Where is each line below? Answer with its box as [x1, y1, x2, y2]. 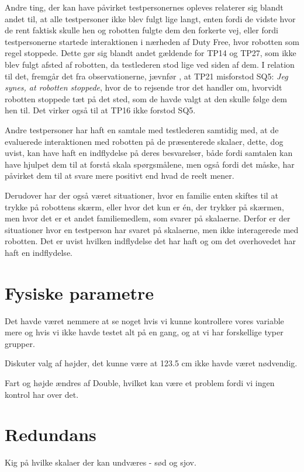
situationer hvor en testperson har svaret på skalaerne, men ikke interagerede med [5, 223, 299, 235]
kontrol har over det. [5, 388, 79, 400]
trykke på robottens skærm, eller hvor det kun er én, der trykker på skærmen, [5, 200, 284, 213]
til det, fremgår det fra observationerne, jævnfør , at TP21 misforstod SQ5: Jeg [5, 70, 288, 82]
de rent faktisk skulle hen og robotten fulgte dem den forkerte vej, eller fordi [5, 24, 278, 36]
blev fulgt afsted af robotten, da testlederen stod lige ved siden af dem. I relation [5, 58, 295, 70]
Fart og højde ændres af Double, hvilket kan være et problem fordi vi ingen [5, 376, 275, 388]
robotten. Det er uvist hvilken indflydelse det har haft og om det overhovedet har [5, 235, 296, 247]
